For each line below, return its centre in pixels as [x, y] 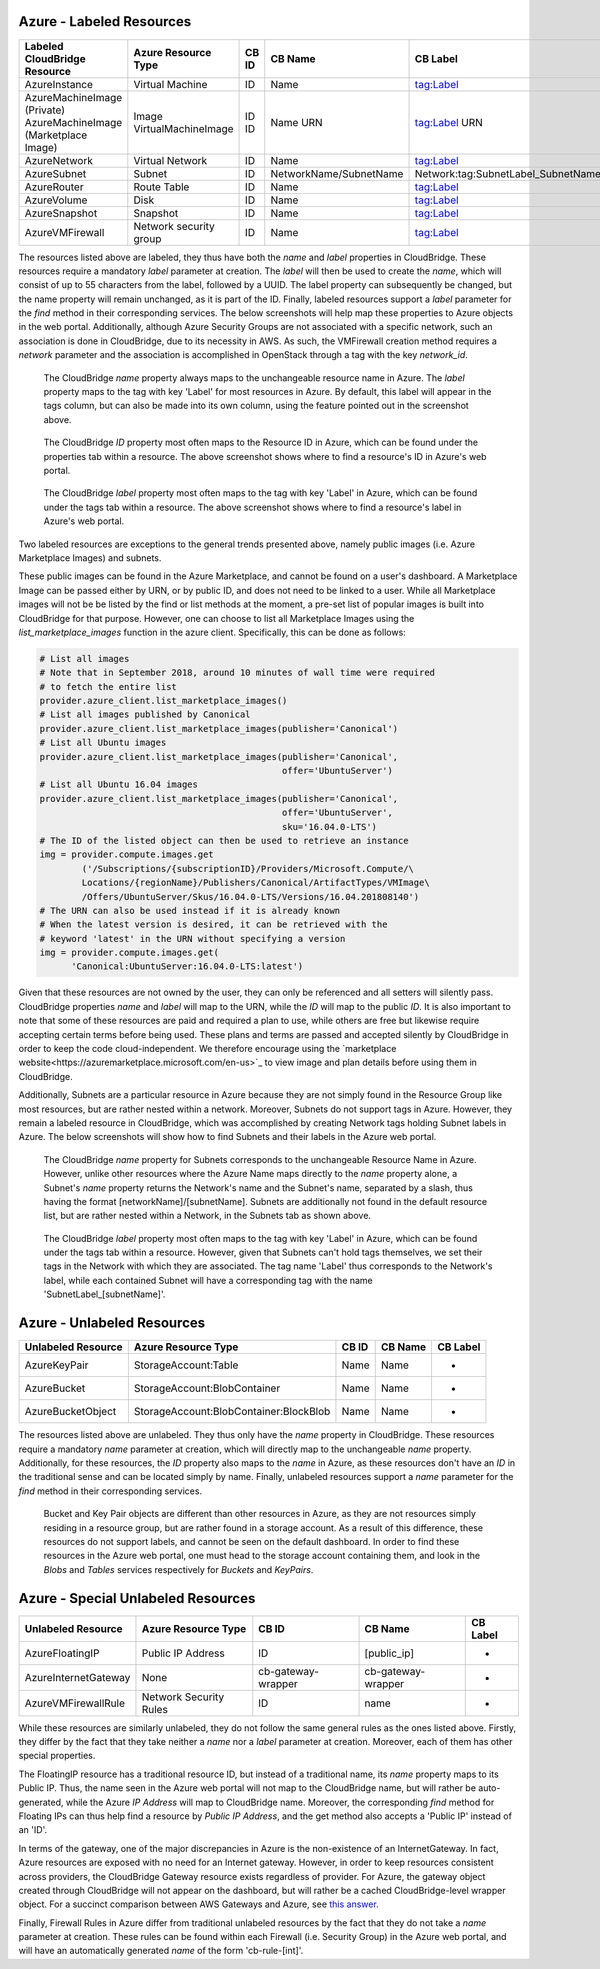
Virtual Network [170, 160]
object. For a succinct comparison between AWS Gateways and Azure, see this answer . [198, 1904]
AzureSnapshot [61, 213]
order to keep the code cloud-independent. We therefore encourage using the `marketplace [207, 1049]
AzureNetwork [59, 160]
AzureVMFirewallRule [74, 1703]
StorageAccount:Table [186, 1365]
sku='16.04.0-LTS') [329, 826]
